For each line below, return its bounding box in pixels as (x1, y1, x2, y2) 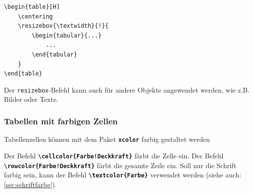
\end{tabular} (32, 51, 78, 58)
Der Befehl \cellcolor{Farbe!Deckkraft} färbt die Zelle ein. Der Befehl (4, 150, 224, 160)
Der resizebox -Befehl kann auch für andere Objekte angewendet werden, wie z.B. (4, 84, 250, 95)
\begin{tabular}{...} (32, 32, 102, 39)
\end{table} (4, 70, 42, 77)
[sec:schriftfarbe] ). (4, 179, 57, 189)
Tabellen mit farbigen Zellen (4, 115, 118, 127)
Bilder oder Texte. (4, 94, 58, 104)
